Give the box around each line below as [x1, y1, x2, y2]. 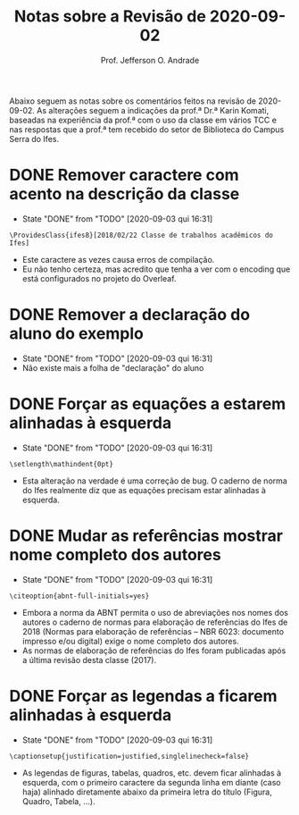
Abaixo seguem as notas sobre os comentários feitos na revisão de [9, 96, 257, 106]
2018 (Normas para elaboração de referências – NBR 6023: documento [21, 626, 284, 636]
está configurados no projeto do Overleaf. [21, 273, 177, 283]
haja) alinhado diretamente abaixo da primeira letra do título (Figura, [21, 786, 272, 797]
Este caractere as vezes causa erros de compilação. [21, 254, 215, 265]
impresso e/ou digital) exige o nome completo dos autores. [21, 635, 239, 646]
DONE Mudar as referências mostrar [9, 525, 284, 546]
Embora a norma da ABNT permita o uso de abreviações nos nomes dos [21, 607, 288, 618]
